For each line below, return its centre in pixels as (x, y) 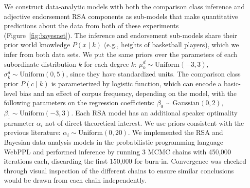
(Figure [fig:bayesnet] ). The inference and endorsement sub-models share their (121, 35)
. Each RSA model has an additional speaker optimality (154, 112)
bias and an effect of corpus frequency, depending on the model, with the (128, 93)
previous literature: (32, 132)
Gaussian (186, 103)
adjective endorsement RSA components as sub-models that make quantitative (121, 16)
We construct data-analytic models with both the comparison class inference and (125, 6)
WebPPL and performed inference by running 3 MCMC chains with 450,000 (117, 151)
